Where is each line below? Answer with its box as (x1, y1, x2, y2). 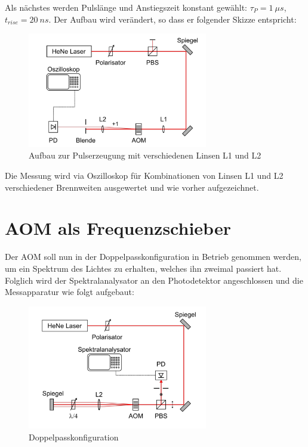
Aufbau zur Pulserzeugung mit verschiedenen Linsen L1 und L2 (29, 149, 261, 162)
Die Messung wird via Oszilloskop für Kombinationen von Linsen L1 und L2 (5, 169, 284, 182)
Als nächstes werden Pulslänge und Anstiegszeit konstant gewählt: (5, 1, 247, 13)
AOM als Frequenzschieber (5, 216, 231, 240)
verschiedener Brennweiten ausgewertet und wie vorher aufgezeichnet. (5, 181, 259, 193)
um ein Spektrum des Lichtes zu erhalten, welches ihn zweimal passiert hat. (5, 262, 282, 274)
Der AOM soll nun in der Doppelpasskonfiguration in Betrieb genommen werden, (5, 250, 301, 263)
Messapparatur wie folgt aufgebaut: (5, 285, 134, 298)
